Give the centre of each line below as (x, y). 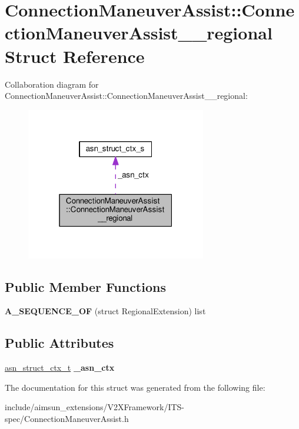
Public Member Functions (85, 286)
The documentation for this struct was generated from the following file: (135, 387)
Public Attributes (59, 343)
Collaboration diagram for (52, 84)
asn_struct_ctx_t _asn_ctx (60, 368)
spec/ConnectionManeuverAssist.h (67, 418)
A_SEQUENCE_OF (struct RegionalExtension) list (105, 311)
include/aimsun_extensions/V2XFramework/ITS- (95, 407)
